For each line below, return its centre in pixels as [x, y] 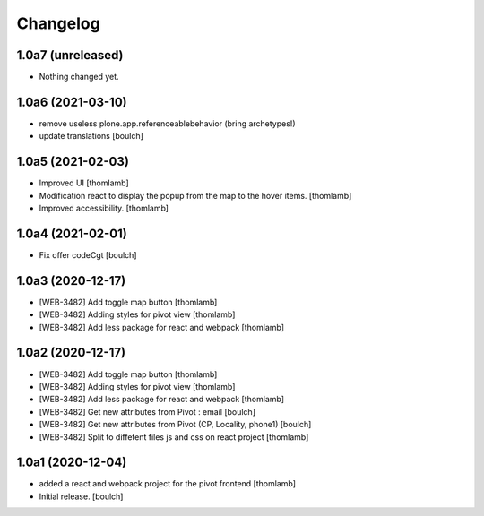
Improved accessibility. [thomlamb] [104, 208]
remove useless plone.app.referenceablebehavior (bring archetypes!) [167, 123]
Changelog [58, 23]
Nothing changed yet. [79, 77]
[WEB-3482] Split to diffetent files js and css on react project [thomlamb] [174, 437]
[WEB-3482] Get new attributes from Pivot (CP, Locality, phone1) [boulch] [175, 425]
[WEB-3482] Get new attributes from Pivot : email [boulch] [147, 411]
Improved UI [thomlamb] [84, 183]
